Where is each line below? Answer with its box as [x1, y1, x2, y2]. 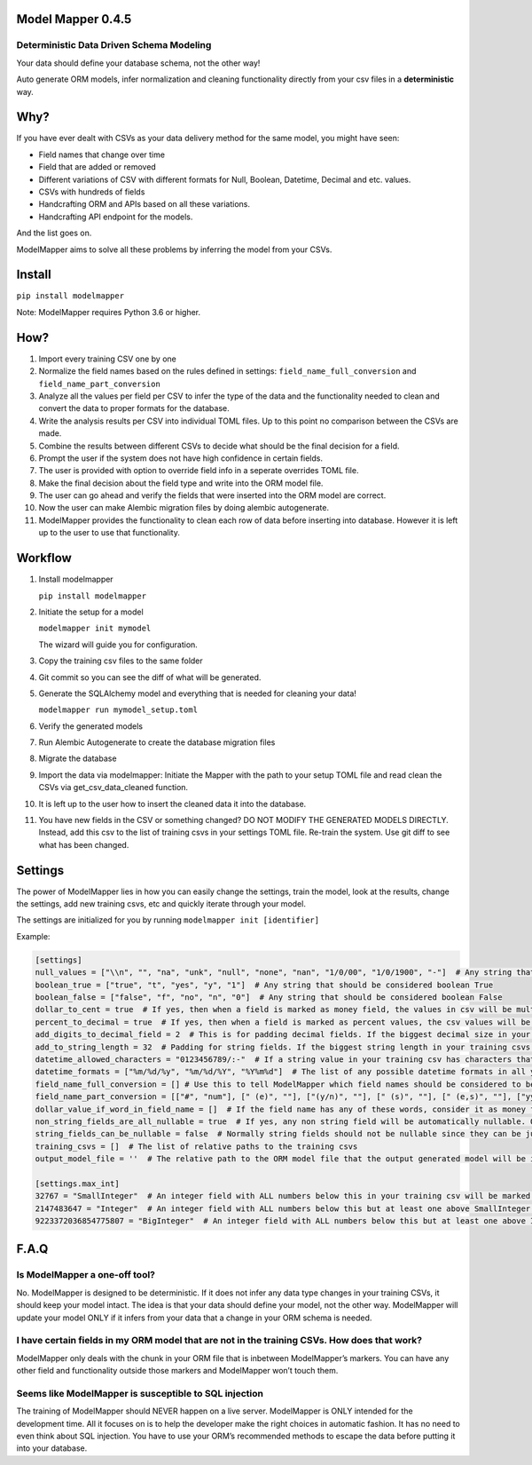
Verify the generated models [38, 720, 144, 732]
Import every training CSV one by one [38, 353, 177, 364]
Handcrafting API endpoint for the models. [38, 211, 193, 222]
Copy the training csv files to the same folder [38, 655, 203, 666]
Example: [16, 930, 51, 941]
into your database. [16, 1443, 88, 1453]
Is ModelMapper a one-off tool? [16, 1269, 155, 1281]
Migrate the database [38, 753, 117, 764]
